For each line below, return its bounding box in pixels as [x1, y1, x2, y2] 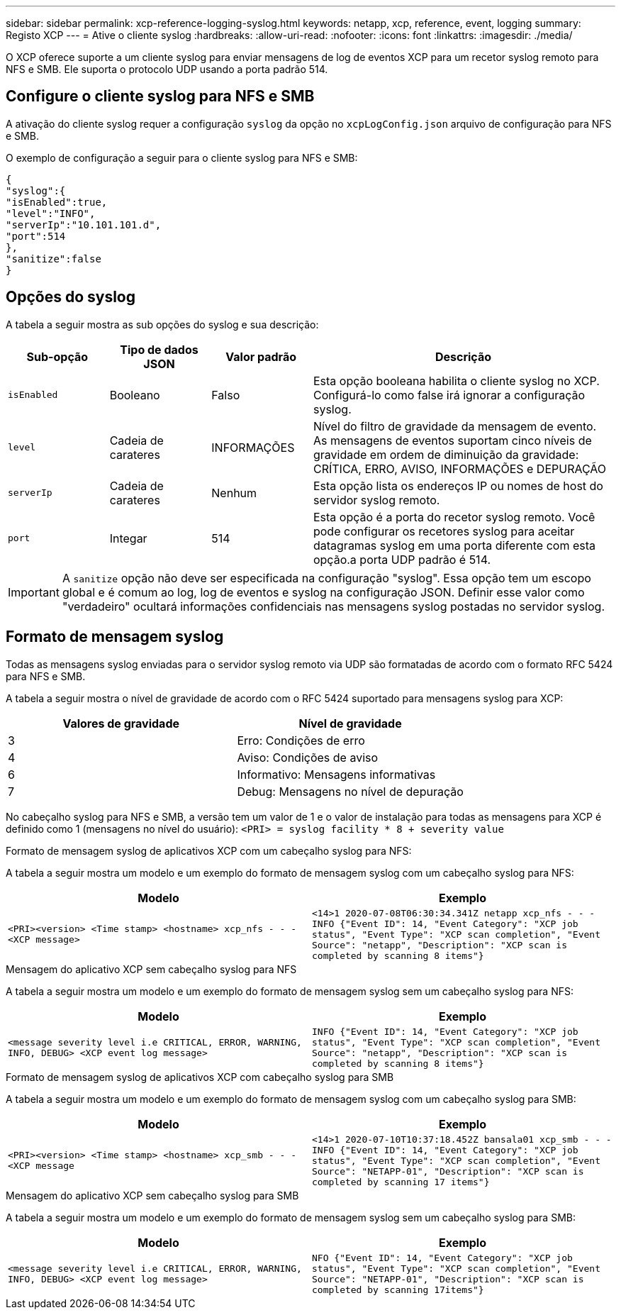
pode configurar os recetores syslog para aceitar [313, 523, 575, 538]
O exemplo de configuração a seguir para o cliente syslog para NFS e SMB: [6, 151, 358, 164]
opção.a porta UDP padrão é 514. [313, 552, 491, 567]
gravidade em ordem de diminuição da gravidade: [313, 447, 579, 462]
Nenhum [211, 485, 257, 500]
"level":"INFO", [6, 207, 96, 219]
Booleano [109, 387, 160, 402]
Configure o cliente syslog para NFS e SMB [6, 87, 315, 106]
